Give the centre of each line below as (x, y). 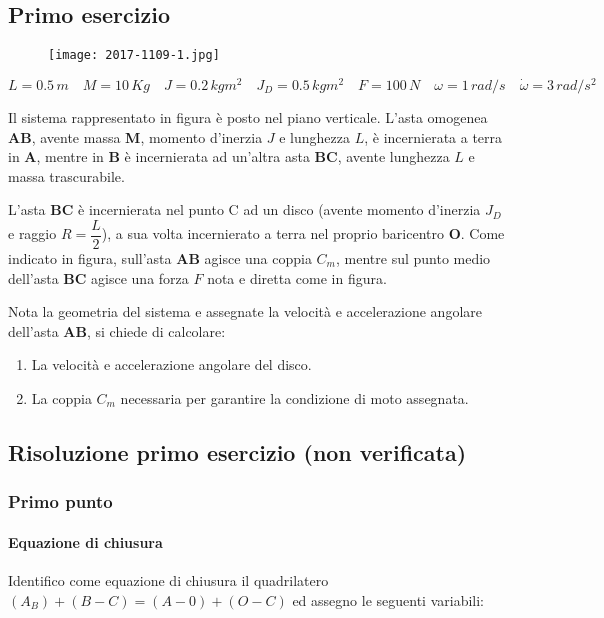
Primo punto (60, 501)
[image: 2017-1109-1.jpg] (134, 55)
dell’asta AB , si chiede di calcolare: (117, 330)
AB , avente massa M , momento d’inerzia (135, 136)
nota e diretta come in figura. (297, 277)
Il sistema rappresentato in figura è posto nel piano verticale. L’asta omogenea (248, 116)
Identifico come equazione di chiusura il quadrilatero (168, 579)
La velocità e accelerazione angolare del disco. (171, 364)
